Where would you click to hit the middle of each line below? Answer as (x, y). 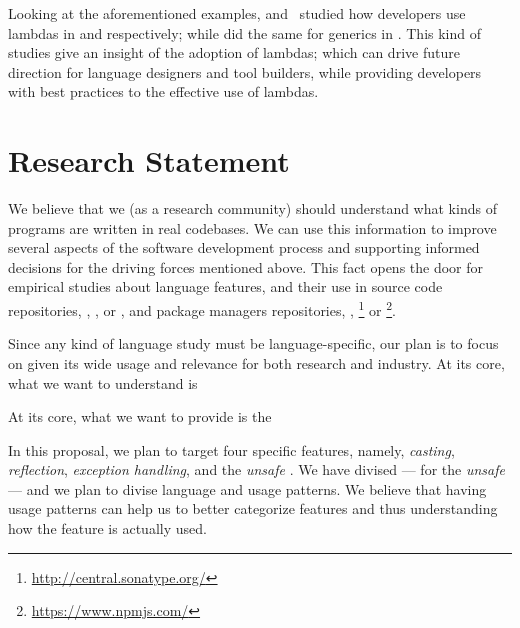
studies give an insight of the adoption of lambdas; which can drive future (234, 52)
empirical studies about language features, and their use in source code (225, 286)
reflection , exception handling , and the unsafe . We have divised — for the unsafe (256, 469)
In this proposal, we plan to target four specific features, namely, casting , (231, 449)
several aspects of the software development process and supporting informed (244, 247)
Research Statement (149, 160)
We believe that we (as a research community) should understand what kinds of (252, 208)
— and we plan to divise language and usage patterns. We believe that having (247, 488)
